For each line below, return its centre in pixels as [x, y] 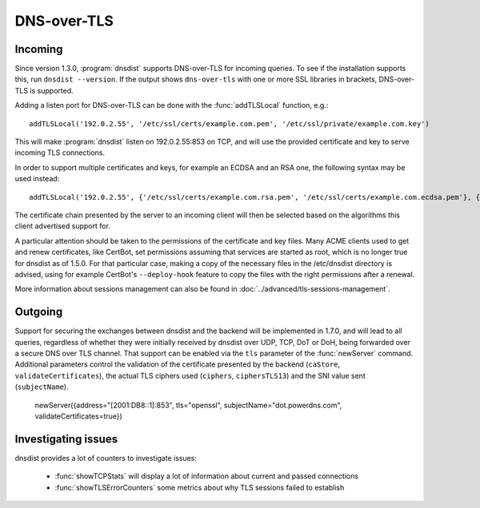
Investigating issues [66, 439]
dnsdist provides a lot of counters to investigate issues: [106, 458]
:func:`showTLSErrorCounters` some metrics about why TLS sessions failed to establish [200, 487]
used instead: [37, 179]
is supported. [51, 90]
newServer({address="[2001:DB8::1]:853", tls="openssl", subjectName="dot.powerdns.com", [188, 405]
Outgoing [39, 312]
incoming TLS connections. [60, 153]
